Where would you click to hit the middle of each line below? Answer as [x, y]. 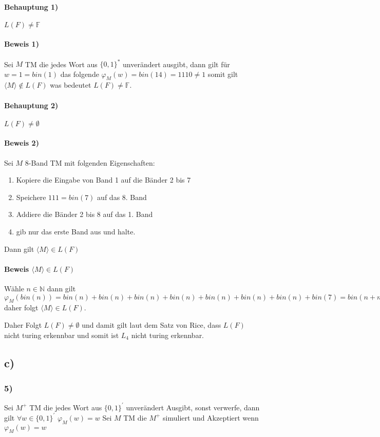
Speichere [31, 197]
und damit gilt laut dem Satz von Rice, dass [151, 325]
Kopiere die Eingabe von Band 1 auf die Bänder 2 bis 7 [103, 180]
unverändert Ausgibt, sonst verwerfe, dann [193, 407]
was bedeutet [71, 85]
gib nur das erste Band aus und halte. [76, 232]
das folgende [80, 74]
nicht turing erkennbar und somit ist [62, 335]
